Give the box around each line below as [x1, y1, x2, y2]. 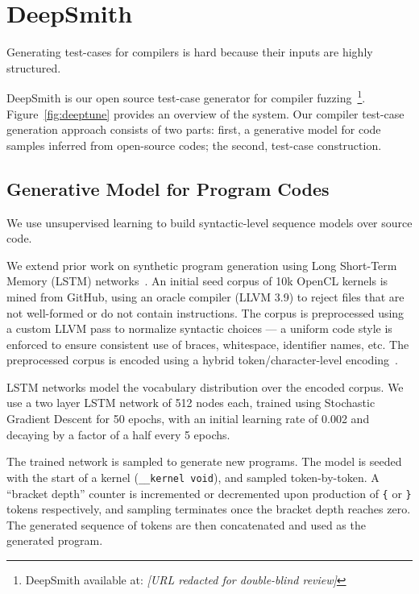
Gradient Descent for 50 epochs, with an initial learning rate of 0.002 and [6, 410, 370, 427]
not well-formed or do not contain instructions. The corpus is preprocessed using [6, 304, 404, 321]
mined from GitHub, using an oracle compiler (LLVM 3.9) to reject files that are [6, 288, 404, 305]
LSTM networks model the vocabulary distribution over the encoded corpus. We [6, 378, 404, 395]
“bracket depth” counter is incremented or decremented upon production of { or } [6, 484, 412, 501]
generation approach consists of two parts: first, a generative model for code [6, 121, 381, 138]
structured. [6, 59, 61, 76]
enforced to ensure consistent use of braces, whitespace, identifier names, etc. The [6, 335, 409, 352]
